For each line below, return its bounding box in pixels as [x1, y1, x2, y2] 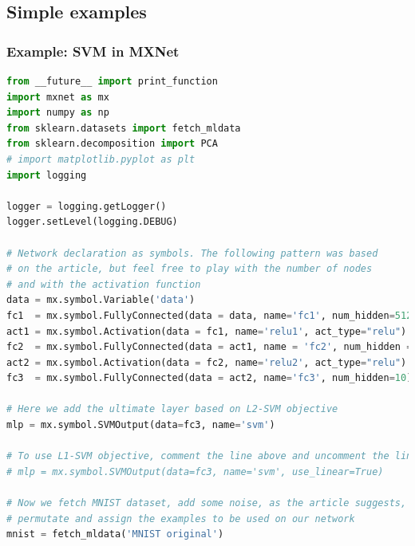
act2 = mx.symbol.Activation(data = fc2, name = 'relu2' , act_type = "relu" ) [6, 356, 407, 368]
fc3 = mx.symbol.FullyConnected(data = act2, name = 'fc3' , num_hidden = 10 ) [6, 372, 413, 384]
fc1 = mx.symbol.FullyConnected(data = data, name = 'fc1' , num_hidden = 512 [6, 309, 413, 321]
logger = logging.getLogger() [6, 200, 167, 212]
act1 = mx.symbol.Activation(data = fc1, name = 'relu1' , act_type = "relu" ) [6, 325, 407, 337]
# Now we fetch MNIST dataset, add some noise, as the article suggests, [6, 497, 407, 509]
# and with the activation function [6, 278, 201, 290]
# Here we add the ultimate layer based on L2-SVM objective [6, 403, 338, 415]
